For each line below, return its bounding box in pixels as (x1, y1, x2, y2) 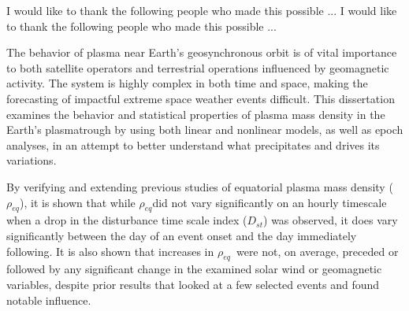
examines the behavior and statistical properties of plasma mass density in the (6, 106, 385, 122)
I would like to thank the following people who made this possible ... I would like (6, 2, 397, 18)
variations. (6, 152, 57, 168)
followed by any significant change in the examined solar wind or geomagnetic (6, 261, 382, 277)
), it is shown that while (19, 194, 136, 210)
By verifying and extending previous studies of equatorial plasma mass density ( (6, 178, 393, 194)
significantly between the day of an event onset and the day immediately (6, 227, 357, 243)
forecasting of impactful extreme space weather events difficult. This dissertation (6, 90, 395, 106)
